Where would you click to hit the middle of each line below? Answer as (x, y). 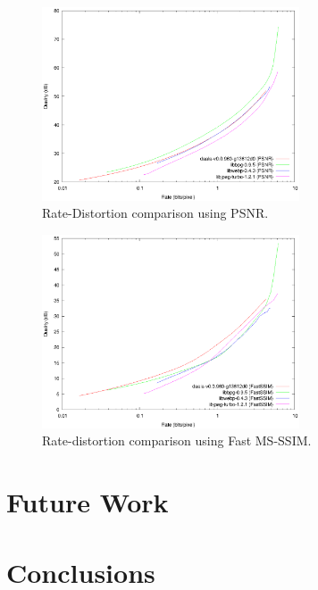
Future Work (88, 502)
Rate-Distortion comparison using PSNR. (155, 213)
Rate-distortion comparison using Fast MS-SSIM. (177, 440)
